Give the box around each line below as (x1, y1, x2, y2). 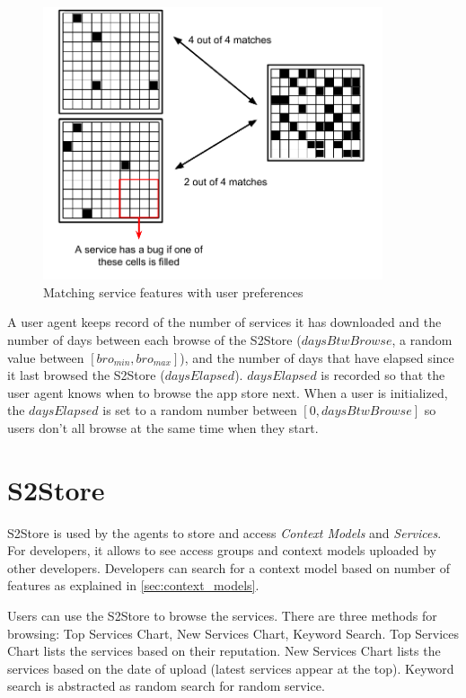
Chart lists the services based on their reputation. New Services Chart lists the (7, 641, 441, 660)
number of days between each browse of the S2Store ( (7, 331, 302, 349)
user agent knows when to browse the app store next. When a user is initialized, (7, 383, 448, 402)
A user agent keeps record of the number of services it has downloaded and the (7, 313, 442, 331)
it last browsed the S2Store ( (7, 366, 165, 384)
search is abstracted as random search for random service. (7, 676, 325, 695)
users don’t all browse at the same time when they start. (7, 418, 319, 437)
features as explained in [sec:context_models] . (7, 576, 259, 595)
